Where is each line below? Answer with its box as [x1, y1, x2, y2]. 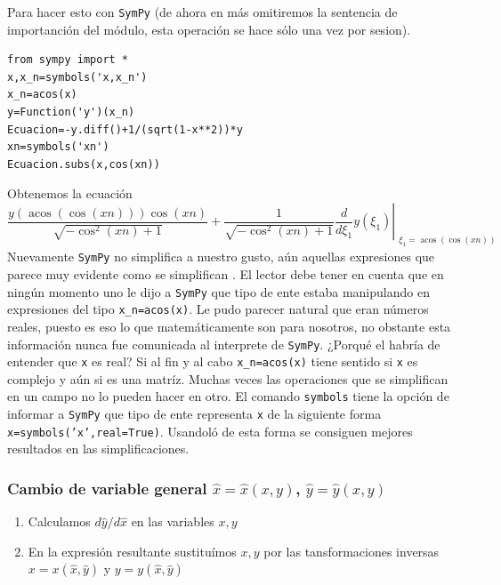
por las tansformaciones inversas [263, 541, 440, 560]
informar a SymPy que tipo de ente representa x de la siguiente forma [7, 405, 382, 423]
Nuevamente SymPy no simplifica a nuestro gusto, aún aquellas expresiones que [7, 247, 435, 266]
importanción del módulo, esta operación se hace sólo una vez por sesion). [7, 20, 411, 38]
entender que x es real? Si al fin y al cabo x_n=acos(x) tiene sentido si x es [7, 352, 418, 371]
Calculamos [28, 512, 91, 531]
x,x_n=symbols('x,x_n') [7, 70, 148, 84]
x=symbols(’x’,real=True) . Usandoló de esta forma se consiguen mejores [7, 421, 413, 440]
